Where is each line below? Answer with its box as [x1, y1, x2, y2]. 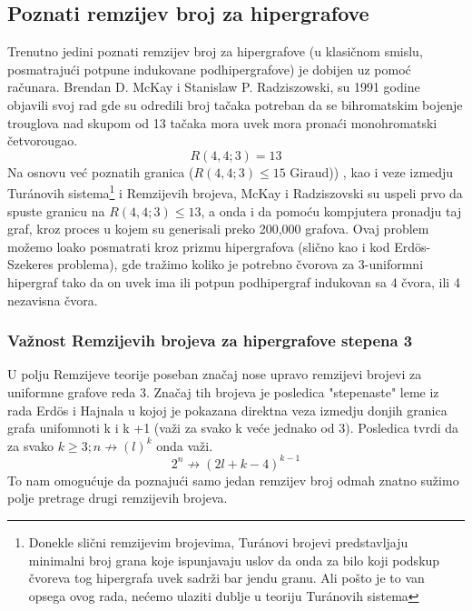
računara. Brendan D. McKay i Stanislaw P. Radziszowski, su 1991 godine [7, 77, 420, 96]
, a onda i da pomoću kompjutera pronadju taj [201, 201, 462, 220]
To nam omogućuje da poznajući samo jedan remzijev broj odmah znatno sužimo [7, 470, 459, 489]
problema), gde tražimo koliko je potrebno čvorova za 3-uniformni [57, 255, 424, 274]
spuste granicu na [7, 201, 105, 220]
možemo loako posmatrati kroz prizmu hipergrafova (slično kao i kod [7, 236, 390, 255]
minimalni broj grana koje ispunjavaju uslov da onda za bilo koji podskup [28, 550, 440, 569]
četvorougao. [7, 131, 78, 150]
